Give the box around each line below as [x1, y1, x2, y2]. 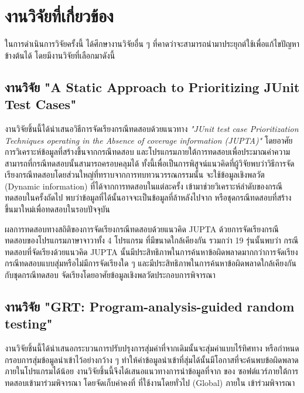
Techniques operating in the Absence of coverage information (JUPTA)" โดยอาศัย [5, 134, 293, 146]
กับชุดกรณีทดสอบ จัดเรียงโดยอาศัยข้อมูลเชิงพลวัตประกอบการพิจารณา [5, 269, 216, 281]
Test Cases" [5, 95, 77, 113]
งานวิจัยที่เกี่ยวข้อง [5, 4, 114, 28]
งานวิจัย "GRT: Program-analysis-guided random [5, 297, 295, 316]
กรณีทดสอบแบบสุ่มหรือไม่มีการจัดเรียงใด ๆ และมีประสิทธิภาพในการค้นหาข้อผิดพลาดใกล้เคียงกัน [5, 257, 296, 269]
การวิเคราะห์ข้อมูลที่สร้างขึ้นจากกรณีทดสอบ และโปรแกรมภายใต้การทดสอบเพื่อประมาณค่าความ [5, 145, 291, 158]
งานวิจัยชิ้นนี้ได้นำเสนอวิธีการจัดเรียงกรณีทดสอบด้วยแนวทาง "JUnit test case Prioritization [5, 122, 299, 134]
